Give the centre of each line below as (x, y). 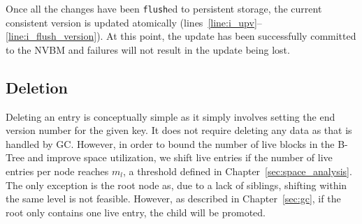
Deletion (37, 87)
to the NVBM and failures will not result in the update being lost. (148, 49)
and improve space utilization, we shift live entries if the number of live (180, 157)
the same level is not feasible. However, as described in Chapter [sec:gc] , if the (173, 199)
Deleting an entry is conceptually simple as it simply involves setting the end (171, 116)
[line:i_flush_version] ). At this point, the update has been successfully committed (181, 36)
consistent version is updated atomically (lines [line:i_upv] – (134, 22)
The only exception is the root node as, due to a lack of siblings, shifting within (176, 185)
